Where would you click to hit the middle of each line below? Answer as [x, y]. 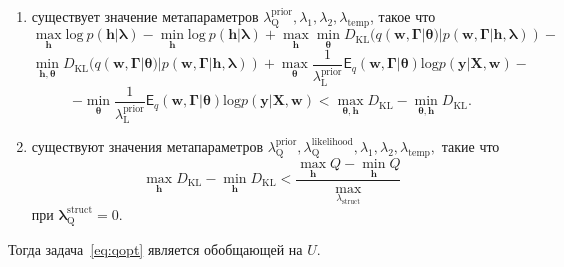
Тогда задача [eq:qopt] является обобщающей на [155, 248]
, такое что [403, 16]
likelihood [332, 142]
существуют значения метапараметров [147, 145]
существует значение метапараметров [145, 16]
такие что [470, 145]
